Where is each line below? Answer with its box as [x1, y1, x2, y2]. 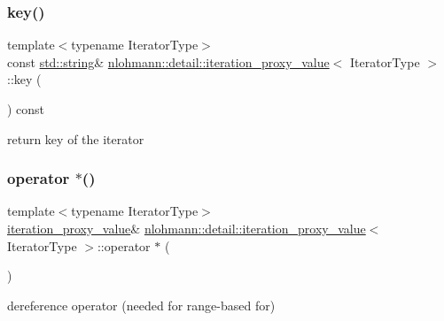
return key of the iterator [7, 129, 144, 148]
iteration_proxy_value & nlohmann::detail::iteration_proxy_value [7, 219, 366, 237]
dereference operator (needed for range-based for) [7, 295, 276, 314]
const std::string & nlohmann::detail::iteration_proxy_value [7, 52, 330, 71]
